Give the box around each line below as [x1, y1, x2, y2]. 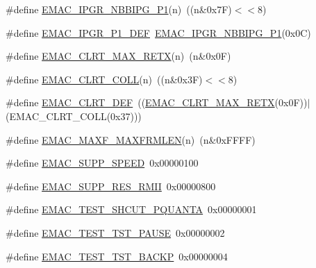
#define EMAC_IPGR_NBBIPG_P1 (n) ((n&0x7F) [6, 2, 232, 16]
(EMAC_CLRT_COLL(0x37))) [6, 108, 142, 123]
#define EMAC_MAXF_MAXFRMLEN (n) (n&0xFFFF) [6, 132, 256, 146]
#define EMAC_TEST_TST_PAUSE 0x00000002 [6, 225, 225, 240]
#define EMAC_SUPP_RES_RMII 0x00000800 [6, 178, 216, 193]
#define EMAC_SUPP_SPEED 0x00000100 [6, 156, 199, 170]
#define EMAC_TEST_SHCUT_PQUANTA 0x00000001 [6, 202, 257, 217]
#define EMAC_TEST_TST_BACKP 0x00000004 [6, 249, 228, 263]
